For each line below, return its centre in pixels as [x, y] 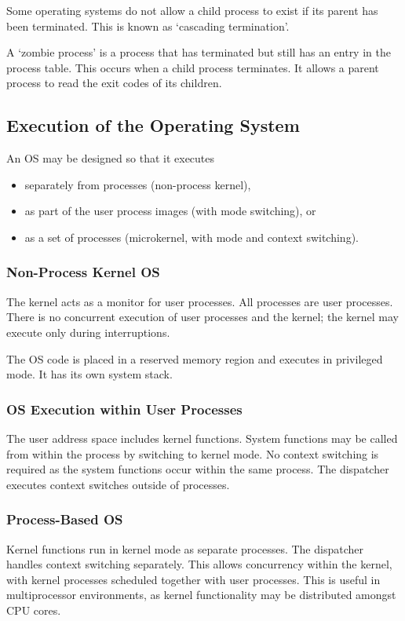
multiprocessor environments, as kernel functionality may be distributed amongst [201, 595]
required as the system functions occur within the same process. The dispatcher [198, 469]
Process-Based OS [65, 519]
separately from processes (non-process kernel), [138, 184]
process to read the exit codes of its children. [114, 83]
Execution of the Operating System [153, 125]
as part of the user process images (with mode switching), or [170, 211]
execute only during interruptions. [88, 332]
